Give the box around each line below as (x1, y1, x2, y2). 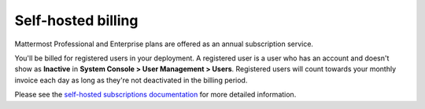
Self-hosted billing (14, 12, 139, 29)
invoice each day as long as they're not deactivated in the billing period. (14, 75, 248, 85)
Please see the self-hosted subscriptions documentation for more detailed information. (14, 90, 297, 100)
